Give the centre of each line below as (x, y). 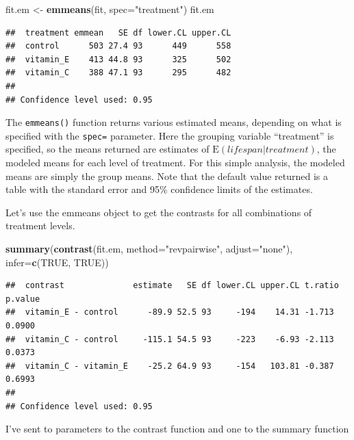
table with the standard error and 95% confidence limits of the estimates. (159, 189)
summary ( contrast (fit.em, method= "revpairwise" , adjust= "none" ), (149, 249)
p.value (23, 299)
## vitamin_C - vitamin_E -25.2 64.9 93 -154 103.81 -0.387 (170, 366)
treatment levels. (40, 225)
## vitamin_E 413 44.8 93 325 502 (118, 59)
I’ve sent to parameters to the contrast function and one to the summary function (177, 429)
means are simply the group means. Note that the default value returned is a (167, 176)
